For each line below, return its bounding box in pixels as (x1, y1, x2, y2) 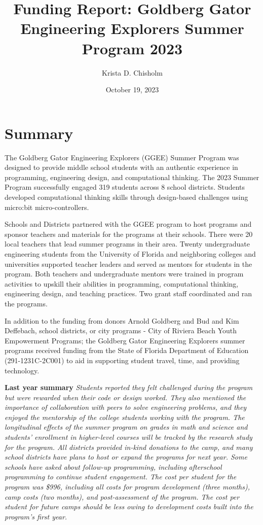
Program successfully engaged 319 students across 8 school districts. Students (5, 182, 245, 192)
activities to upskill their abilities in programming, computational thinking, (5, 278, 239, 289)
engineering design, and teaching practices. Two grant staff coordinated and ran (5, 288, 252, 299)
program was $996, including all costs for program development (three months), (5, 481, 250, 492)
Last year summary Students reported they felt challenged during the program (5, 382, 253, 393)
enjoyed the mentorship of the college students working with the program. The (5, 411, 245, 422)
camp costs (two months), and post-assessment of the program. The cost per (5, 491, 240, 502)
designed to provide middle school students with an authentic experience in (5, 162, 238, 172)
